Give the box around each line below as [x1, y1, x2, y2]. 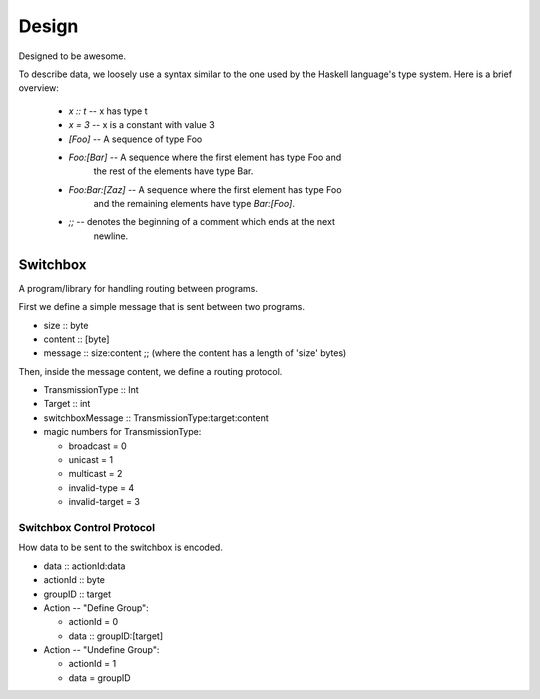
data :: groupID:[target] [68, 630, 164, 642]
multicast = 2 [68, 468, 123, 480]
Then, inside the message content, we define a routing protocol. [18, 365, 283, 377]
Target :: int [43, 398, 91, 410]
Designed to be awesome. [18, 50, 127, 62]
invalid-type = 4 [68, 481, 135, 494]
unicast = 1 [68, 454, 114, 466]
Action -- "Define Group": [43, 601, 149, 614]
